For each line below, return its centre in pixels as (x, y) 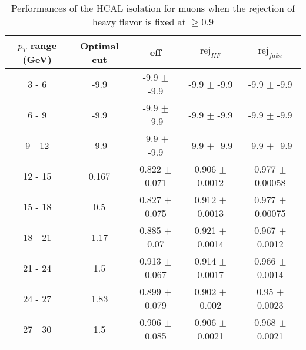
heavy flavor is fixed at (139, 22)
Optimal (99, 45)
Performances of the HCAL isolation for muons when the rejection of (153, 8)
